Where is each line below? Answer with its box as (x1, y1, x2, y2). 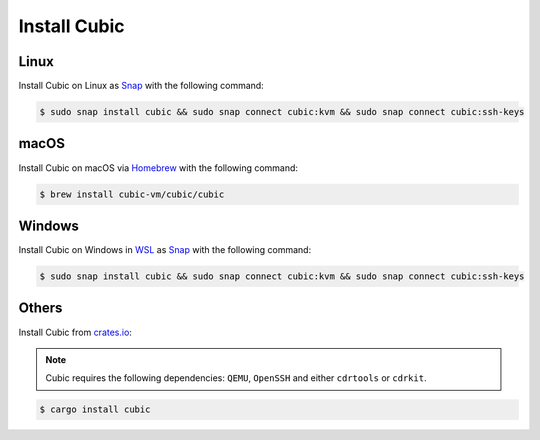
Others (18, 300, 63, 317)
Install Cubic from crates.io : (18, 326, 132, 338)
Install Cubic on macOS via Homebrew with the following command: (18, 161, 299, 174)
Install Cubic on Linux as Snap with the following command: (18, 80, 264, 92)
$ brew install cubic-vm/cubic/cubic (39, 188, 225, 200)
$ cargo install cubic (39, 404, 151, 415)
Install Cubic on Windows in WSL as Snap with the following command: (18, 244, 312, 256)
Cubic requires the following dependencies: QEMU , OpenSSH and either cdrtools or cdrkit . (45, 372, 427, 384)
